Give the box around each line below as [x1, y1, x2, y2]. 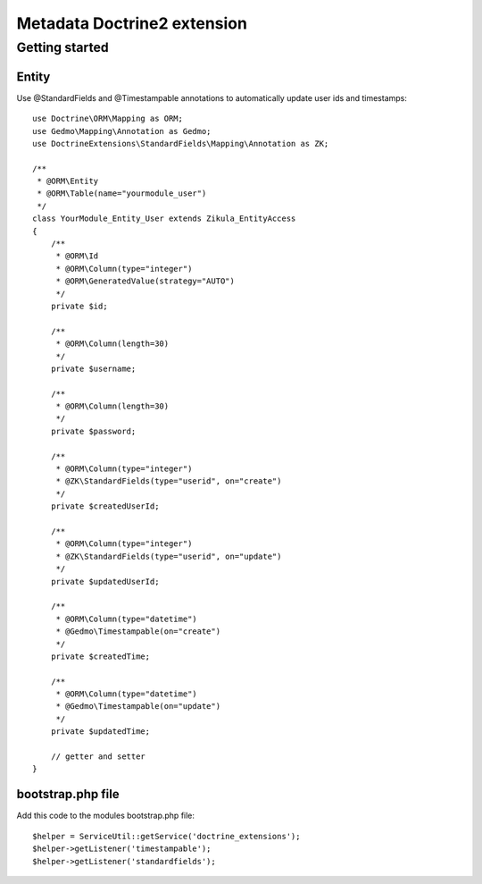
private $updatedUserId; [50, 577, 160, 586]
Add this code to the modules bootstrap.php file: [16, 810, 195, 821]
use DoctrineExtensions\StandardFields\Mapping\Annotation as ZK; [32, 139, 329, 148]
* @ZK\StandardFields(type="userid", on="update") [55, 551, 282, 561]
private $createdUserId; [50, 501, 160, 511]
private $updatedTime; [50, 727, 151, 737]
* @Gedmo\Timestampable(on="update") [55, 702, 221, 711]
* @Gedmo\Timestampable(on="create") [55, 627, 221, 636]
